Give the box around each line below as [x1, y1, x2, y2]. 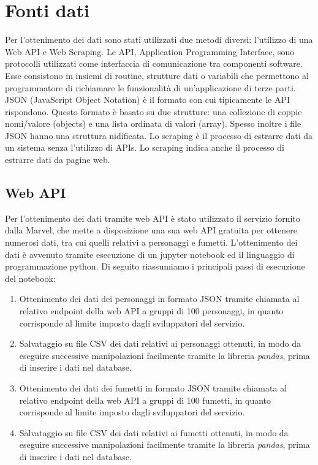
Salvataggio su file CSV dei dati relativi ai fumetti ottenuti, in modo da [19, 426, 289, 439]
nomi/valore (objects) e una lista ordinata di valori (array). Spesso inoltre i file [5, 117, 301, 130]
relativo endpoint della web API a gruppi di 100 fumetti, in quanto [19, 393, 271, 406]
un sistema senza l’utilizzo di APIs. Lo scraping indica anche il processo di [5, 141, 284, 154]
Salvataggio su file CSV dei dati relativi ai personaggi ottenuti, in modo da [19, 337, 301, 350]
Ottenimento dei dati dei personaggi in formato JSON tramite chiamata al [19, 292, 300, 305]
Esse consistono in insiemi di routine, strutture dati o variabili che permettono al [5, 69, 309, 81]
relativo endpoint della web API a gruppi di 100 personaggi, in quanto [19, 304, 284, 317]
